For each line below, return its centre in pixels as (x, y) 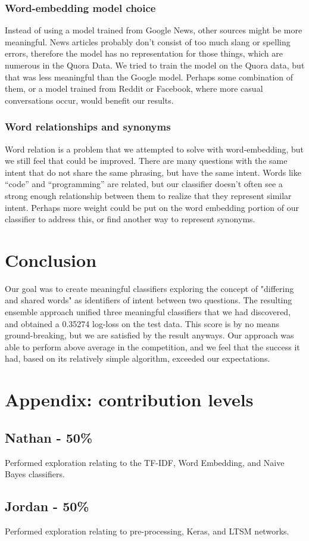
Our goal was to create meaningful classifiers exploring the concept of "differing (149, 288)
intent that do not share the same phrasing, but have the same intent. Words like (153, 172)
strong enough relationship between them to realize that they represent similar (148, 195)
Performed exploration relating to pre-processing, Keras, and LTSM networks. (147, 531)
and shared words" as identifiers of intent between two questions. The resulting (149, 300)
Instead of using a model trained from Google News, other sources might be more (154, 30)
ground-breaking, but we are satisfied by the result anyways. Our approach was (149, 335)
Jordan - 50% (47, 506)
